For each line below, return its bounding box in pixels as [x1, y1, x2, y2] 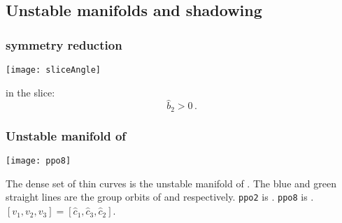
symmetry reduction [6, 36, 122, 53]
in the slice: [6, 85, 55, 99]
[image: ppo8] [6, 156, 71, 166]
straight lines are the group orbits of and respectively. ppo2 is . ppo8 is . [6, 189, 314, 204]
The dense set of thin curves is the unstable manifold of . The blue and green [6, 175, 336, 190]
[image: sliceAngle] [6, 65, 101, 75]
